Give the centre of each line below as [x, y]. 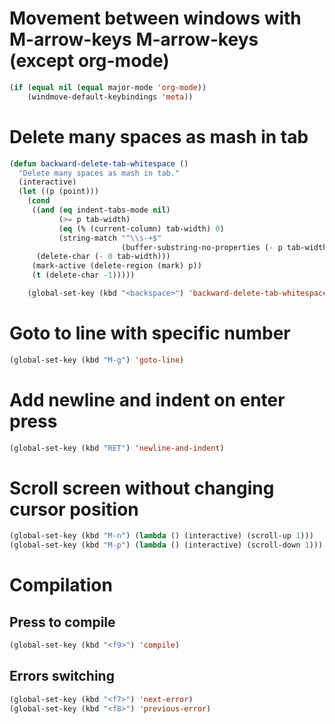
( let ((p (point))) [59, 192]
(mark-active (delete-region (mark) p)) [116, 266]
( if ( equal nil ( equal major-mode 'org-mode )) [108, 87]
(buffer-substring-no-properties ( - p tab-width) [226, 247]
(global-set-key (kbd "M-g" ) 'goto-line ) [97, 360]
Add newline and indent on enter [147, 399]
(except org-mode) [89, 61]
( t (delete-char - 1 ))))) [83, 275]
